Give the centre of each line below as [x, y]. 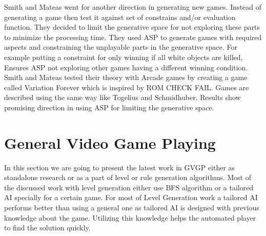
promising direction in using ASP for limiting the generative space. [109, 107]
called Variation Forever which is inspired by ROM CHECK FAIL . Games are [127, 87]
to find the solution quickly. [47, 228]
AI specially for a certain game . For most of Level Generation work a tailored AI [131, 197]
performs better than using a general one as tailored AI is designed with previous [132, 208]
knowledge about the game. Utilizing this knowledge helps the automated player [130, 217]
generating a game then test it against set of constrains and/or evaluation [120, 17]
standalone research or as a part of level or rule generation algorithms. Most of [128, 177]
